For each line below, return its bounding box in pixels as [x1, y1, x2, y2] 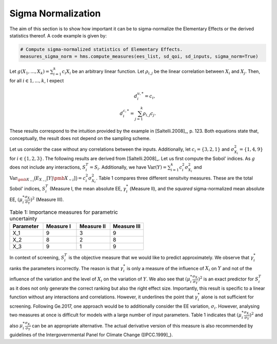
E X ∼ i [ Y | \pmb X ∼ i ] [35, 175, 76, 183]
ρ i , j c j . [143, 110, 156, 117]
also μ [9, 322, 23, 329]
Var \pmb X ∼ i [9, 175, 34, 183]
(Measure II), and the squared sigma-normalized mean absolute [129, 186, 265, 192]
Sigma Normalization [9, 8, 101, 19]
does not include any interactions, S [9, 164, 86, 170]
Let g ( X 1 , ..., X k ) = [9, 68, 50, 75]
